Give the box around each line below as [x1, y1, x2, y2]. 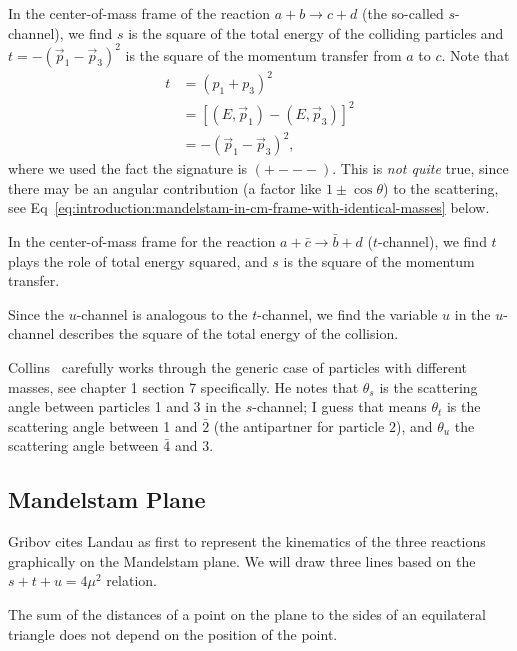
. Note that [441, 44, 510, 65]
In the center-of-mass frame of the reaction [8, 3, 270, 23]
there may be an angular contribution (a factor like [8, 177, 322, 198]
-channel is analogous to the [76, 303, 248, 324]
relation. [106, 570, 157, 591]
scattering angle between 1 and [8, 415, 198, 436]
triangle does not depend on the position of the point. [8, 623, 338, 644]
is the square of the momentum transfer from [125, 44, 402, 65]
